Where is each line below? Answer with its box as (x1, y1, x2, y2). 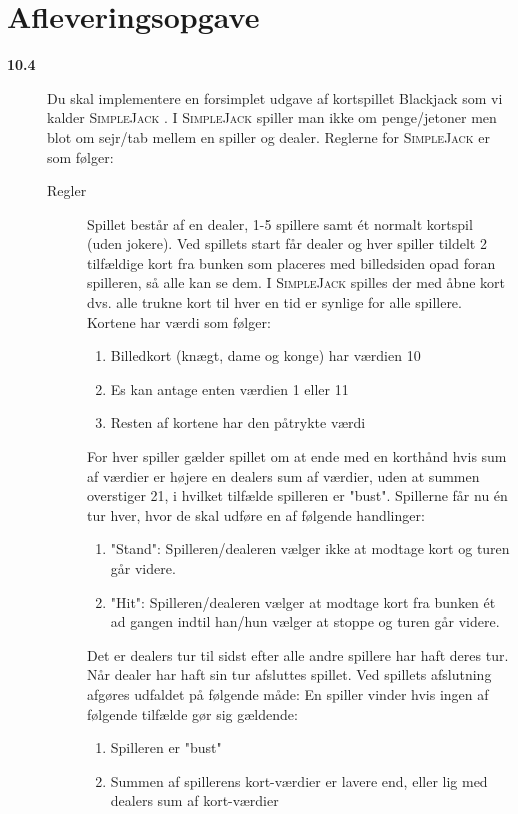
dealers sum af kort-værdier (110, 790, 279, 811)
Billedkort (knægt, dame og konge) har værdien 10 (110, 345, 421, 366)
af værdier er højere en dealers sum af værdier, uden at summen (87, 465, 480, 486)
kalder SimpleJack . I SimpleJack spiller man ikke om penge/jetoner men (47, 107, 497, 128)
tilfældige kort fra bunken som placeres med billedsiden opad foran (87, 252, 496, 273)
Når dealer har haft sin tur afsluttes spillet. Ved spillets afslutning (87, 664, 492, 685)
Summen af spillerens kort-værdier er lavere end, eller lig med (110, 770, 488, 791)
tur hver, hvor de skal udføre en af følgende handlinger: (87, 504, 425, 525)
